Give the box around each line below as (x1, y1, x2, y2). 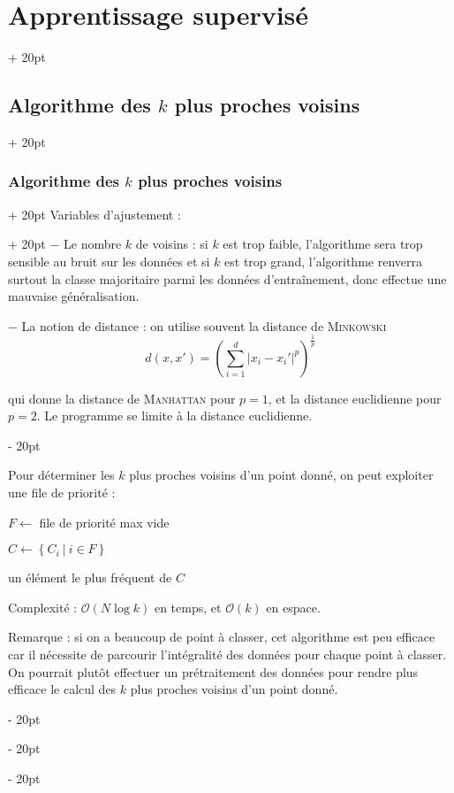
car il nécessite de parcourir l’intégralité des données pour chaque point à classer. (8, 645, 447, 663)
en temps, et (154, 597, 222, 616)
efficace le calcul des (8, 680, 117, 698)
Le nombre (64, 235, 122, 253)
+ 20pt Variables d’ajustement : (8, 204, 181, 223)
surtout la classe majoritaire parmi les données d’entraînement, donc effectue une (8, 269, 447, 288)
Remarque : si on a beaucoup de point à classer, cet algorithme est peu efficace (8, 627, 435, 646)
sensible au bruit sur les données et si (8, 251, 210, 270)
